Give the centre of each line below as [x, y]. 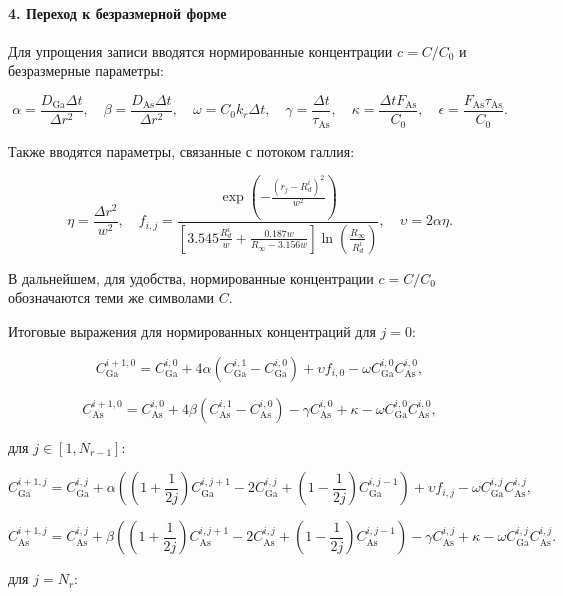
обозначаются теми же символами [111, 297]
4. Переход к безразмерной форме [117, 12]
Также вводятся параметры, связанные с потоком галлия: [181, 150]
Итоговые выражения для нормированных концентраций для [192, 330]
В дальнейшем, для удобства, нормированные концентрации [191, 277]
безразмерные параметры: [86, 70]
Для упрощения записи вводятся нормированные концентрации [200, 50]
